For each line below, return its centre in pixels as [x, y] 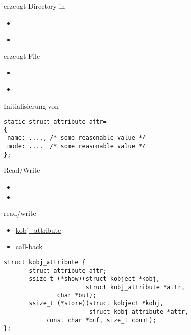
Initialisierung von [31, 105]
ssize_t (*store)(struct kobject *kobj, [96, 304]
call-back [29, 246]
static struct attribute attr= [55, 122]
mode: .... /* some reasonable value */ [77, 147]
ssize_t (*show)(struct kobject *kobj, [94, 279]
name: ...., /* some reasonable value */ [77, 138]
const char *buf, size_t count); [101, 320]
